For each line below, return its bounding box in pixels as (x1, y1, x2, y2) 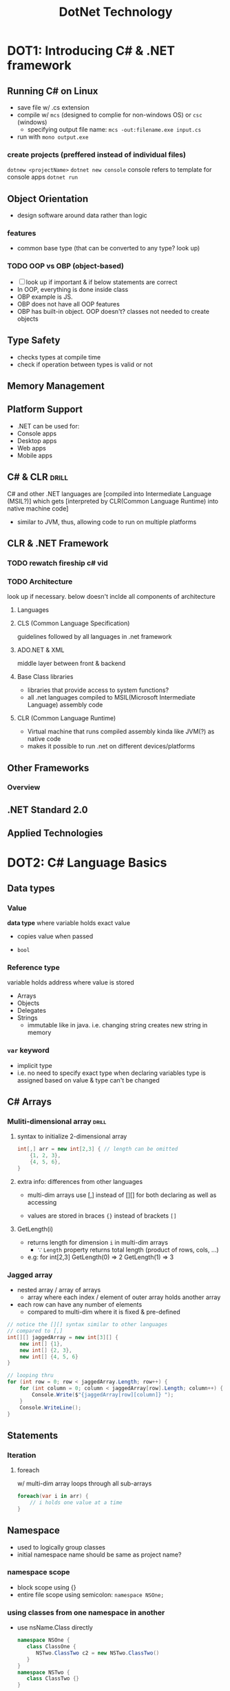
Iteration (7, 1450, 36, 1460)
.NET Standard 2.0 (7, 804, 88, 815)
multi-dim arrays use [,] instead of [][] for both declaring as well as (27, 1191, 217, 1199)
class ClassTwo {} (26, 1675, 79, 1682)
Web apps (17, 444, 46, 452)
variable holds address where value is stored (7, 978, 134, 987)
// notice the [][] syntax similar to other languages (7, 1321, 168, 1328)
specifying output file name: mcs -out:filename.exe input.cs (27, 126, 202, 133)
